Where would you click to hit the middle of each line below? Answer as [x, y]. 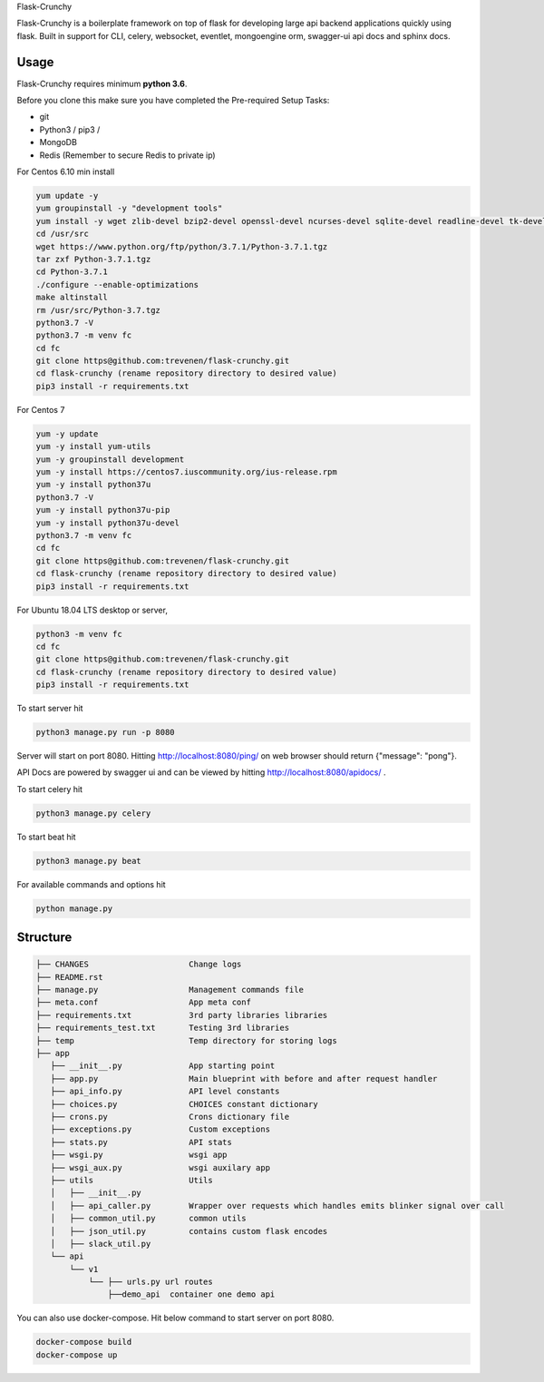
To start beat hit [46, 837]
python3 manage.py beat [89, 861]
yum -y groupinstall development [110, 459]
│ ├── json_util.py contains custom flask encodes [189, 1231]
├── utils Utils [131, 1180]
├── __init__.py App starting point [163, 1066]
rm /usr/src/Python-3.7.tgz [98, 310]
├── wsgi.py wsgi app [139, 1155]
